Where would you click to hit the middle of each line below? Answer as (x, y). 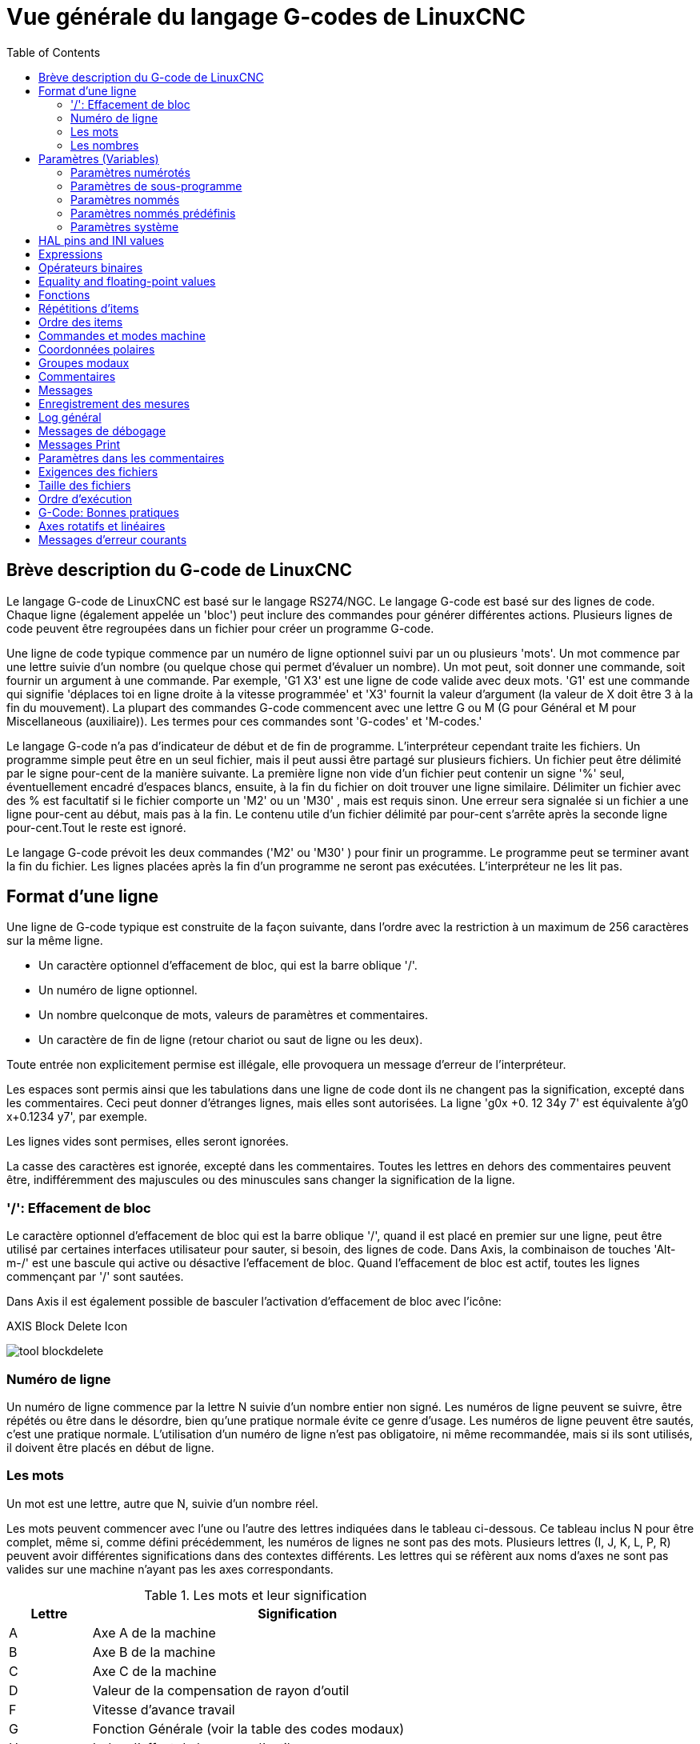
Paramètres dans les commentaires (132, 458)
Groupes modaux (84, 362)
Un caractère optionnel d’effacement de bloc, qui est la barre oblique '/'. (228, 966)
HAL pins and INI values (102, 240)
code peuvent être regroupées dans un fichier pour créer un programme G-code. (220, 628)
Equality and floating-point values (127, 281)
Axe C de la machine (154, 1671)
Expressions (71, 254)
